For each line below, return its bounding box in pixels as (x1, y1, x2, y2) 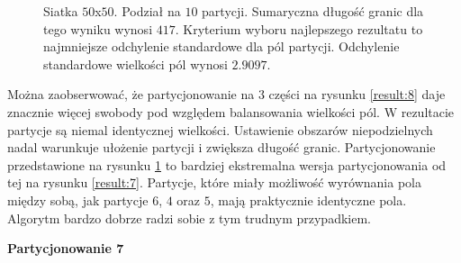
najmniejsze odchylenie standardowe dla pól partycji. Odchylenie (43, 37, 400, 56)
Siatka (43, 2, 78, 20)
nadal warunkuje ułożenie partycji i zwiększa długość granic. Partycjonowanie (7, 138, 436, 157)
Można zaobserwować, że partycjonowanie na (7, 85, 255, 104)
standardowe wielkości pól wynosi (43, 54, 228, 73)
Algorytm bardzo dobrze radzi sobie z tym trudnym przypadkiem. (7, 208, 371, 227)
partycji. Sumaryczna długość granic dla (202, 2, 424, 20)
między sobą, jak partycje (7, 190, 149, 209)
